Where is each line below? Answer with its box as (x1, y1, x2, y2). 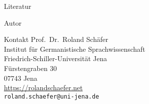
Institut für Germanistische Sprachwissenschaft (4, 43, 146, 54)
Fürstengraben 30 (4, 63, 57, 73)
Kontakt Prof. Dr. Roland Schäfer (4, 34, 108, 44)
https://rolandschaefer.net (4, 82, 83, 93)
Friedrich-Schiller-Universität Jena (4, 53, 107, 64)
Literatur (4, 1, 31, 11)
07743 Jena (4, 72, 37, 83)
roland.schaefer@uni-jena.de (4, 93, 99, 100)
